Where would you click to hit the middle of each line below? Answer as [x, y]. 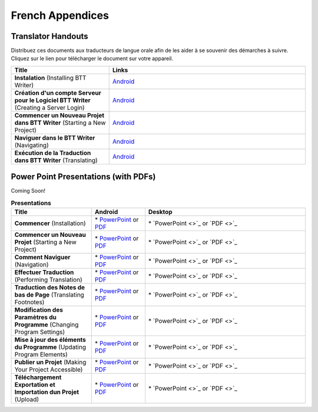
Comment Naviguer [42, 258]
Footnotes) [29, 302]
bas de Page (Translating [49, 295]
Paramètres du [36, 317]
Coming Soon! [28, 191]
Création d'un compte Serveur [58, 93]
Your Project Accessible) [49, 370]
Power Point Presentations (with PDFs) [83, 177]
